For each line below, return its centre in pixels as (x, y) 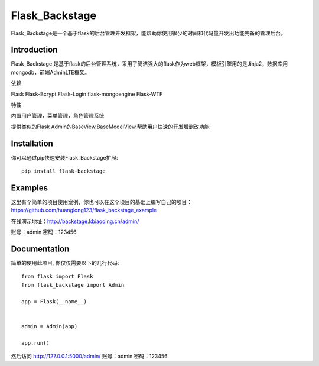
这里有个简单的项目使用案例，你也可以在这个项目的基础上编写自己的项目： (101, 202)
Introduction (34, 50)
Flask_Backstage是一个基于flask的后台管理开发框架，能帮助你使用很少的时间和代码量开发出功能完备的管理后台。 (149, 33)
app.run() (35, 343)
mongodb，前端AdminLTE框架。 (51, 72)
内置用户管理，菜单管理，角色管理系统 (58, 116)
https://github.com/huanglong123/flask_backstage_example (84, 210)
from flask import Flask (57, 277)
